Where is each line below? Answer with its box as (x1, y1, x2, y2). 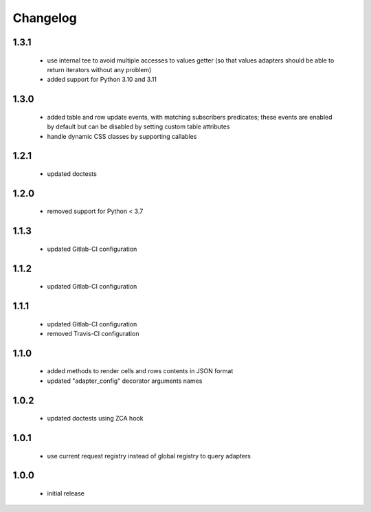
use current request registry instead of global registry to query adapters (47, 452, 251, 460)
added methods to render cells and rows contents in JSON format (47, 367, 234, 375)
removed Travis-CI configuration (47, 329, 139, 337)
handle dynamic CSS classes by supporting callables (47, 132, 197, 140)
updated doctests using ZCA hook (47, 414, 144, 423)
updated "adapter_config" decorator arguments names (47, 377, 203, 385)
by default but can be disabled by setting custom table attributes (47, 122, 230, 131)
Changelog (12, 10, 77, 25)
